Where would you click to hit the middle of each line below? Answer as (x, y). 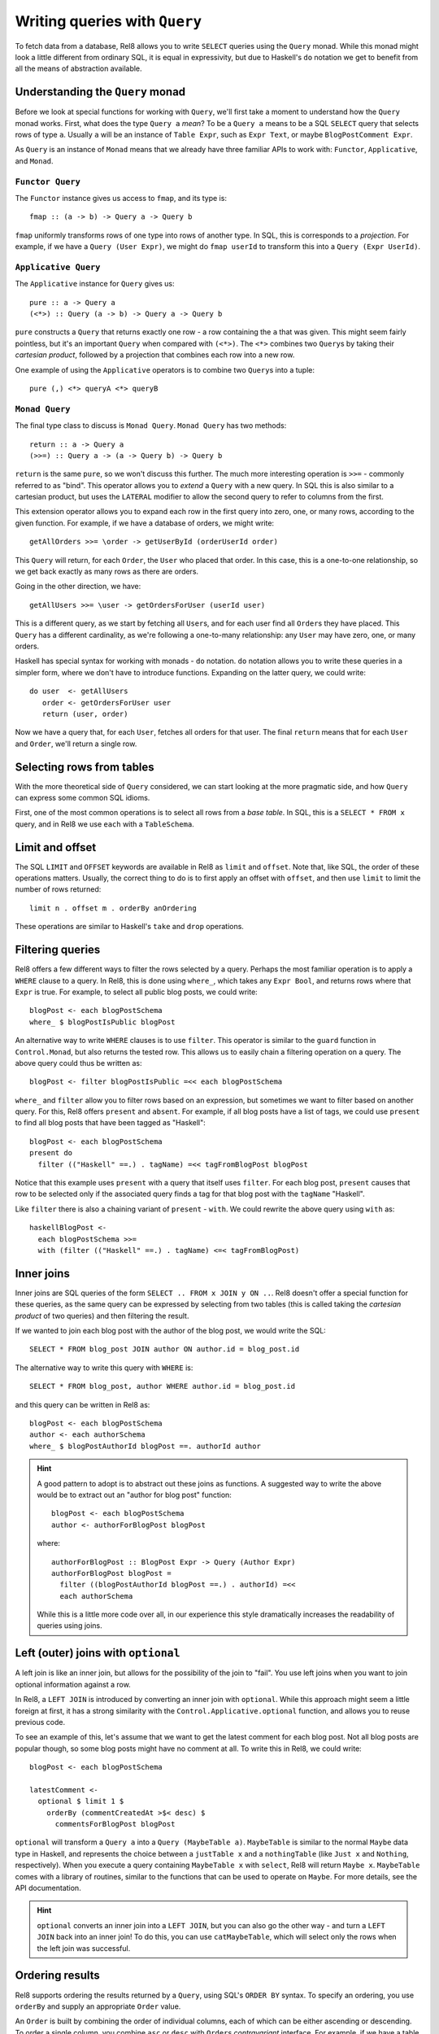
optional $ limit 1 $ (81, 1801)
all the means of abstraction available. (78, 68)
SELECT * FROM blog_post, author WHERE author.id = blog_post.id (163, 1386)
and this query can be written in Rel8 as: (83, 1404)
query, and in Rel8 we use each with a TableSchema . (104, 824)
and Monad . (34, 161)
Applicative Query (58, 267)
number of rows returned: (58, 889)
